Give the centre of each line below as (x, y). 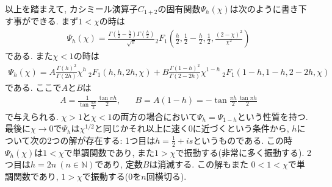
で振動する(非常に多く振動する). (240, 152)
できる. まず (54, 21)
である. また (29, 56)
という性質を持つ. (272, 116)
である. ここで (33, 87)
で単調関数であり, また (109, 152)
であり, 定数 (119, 164)
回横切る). (166, 176)
